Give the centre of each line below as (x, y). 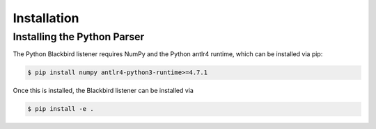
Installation (46, 18)
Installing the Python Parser (79, 37)
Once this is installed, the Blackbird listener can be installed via (103, 91)
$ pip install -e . (61, 109)
